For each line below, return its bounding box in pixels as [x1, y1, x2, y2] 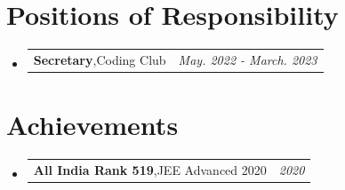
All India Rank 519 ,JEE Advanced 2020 [33, 160, 267, 178]
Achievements [6, 107, 179, 143]
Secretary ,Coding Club [33, 50, 166, 68]
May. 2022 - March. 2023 [178, 50, 317, 68]
